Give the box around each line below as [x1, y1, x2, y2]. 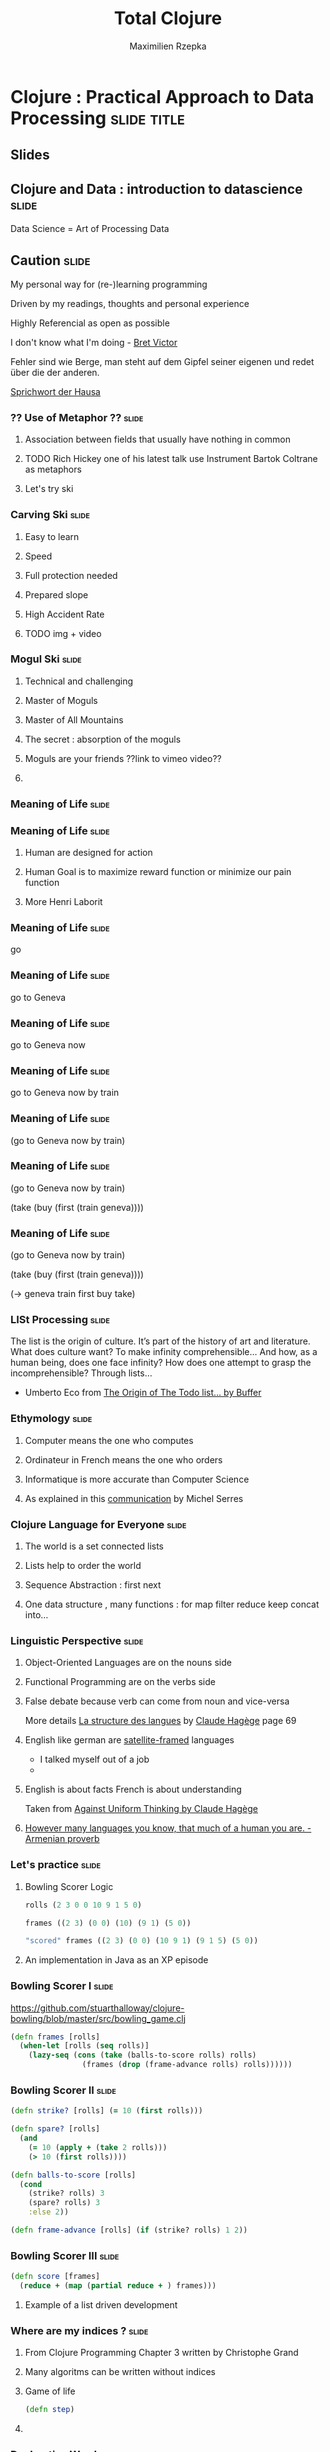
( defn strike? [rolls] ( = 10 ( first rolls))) [10, 2106, 203, 2116]
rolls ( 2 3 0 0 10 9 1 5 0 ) [24, 1900, 143, 1910]
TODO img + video [24, 627, 102, 639]
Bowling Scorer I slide [10, 1979, 114, 1993]
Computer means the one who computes [24, 1434, 194, 1446]
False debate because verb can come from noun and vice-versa [24, 1695, 290, 1707]
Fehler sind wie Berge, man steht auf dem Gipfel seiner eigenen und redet [10, 355, 315, 367]
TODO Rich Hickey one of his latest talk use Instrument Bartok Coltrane [24, 453, 318, 465]
